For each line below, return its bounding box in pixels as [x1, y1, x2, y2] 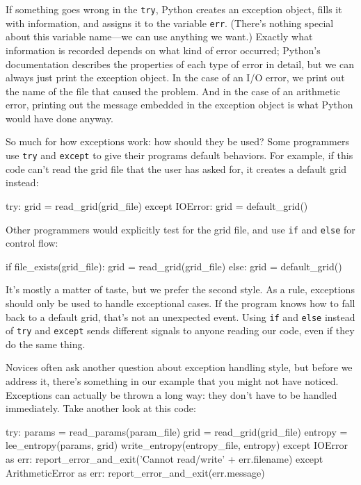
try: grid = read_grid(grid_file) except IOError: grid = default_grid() [6, 198, 308, 213]
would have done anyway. [6, 110, 113, 125]
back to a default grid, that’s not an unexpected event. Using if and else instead [6, 309, 355, 324]
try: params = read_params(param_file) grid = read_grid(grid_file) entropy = [6, 424, 348, 438]
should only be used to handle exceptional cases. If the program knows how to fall [6, 295, 355, 310]
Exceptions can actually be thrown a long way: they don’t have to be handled [6, 387, 337, 402]
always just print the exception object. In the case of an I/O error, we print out [6, 70, 345, 85]
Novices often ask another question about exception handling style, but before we [6, 360, 353, 375]
